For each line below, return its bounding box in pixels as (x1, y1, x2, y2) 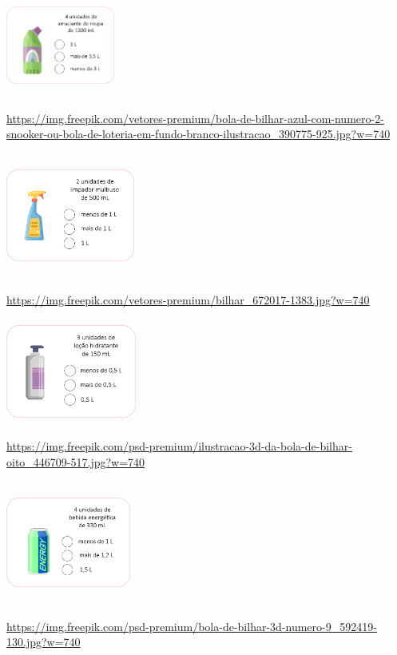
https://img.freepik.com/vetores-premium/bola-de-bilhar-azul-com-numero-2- (6, 109, 384, 126)
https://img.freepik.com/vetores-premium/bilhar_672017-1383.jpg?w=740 (6, 291, 370, 308)
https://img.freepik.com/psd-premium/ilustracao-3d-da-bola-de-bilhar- (6, 438, 352, 454)
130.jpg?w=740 (6, 633, 81, 650)
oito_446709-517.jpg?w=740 (6, 453, 145, 470)
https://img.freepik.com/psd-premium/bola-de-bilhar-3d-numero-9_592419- (6, 617, 377, 634)
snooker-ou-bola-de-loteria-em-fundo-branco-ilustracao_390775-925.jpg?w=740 (6, 125, 391, 142)
